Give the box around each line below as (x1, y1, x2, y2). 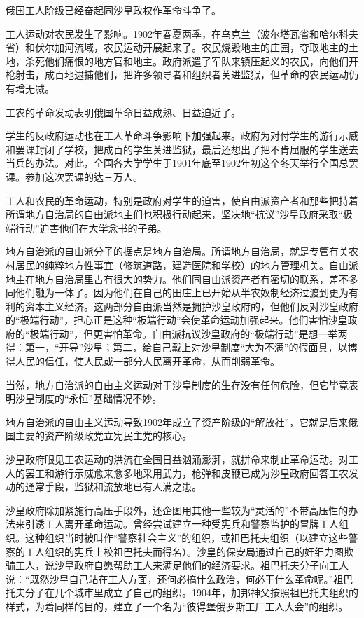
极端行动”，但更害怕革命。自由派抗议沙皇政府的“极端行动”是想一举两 (29, 326, 348, 341)
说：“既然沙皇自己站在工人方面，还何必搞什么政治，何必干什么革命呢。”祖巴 (6, 571, 353, 586)
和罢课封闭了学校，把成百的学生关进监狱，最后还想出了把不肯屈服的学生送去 (6, 142, 358, 156)
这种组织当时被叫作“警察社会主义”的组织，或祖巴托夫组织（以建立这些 (24, 530, 349, 544)
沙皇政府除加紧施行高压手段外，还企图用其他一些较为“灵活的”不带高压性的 (6, 502, 349, 517)
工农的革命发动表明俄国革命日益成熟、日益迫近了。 (6, 104, 241, 119)
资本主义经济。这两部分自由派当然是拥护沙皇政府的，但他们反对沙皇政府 (24, 298, 358, 313)
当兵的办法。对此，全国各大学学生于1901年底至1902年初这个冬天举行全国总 (6, 156, 349, 170)
